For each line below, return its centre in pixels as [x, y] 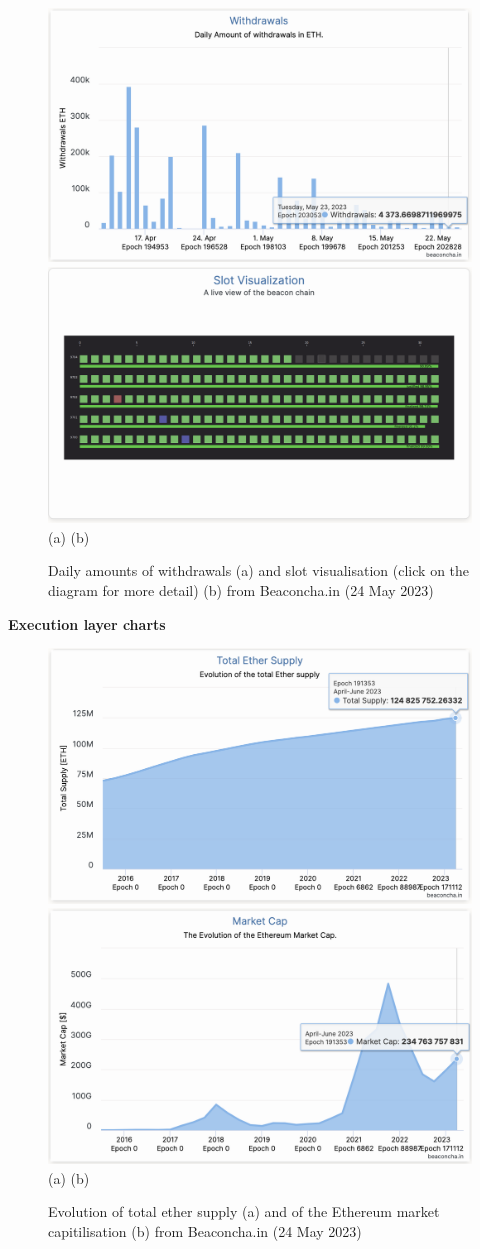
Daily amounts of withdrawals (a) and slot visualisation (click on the [259, 570]
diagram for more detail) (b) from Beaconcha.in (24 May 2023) [241, 589]
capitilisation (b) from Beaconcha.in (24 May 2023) [205, 1230]
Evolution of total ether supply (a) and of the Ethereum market [244, 1211]
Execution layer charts [87, 623]
